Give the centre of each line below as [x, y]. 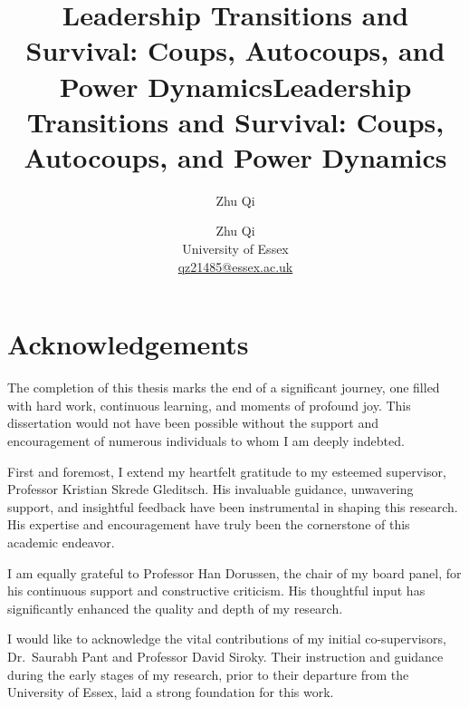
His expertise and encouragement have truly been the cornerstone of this [209, 524]
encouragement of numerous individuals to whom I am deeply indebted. [206, 440]
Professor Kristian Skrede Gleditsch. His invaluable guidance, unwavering [211, 489]
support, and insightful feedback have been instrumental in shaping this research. [233, 506]
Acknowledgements [128, 344]
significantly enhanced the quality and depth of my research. [175, 608]
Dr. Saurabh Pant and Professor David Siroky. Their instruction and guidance [225, 656]
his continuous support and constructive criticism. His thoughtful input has [216, 591]
